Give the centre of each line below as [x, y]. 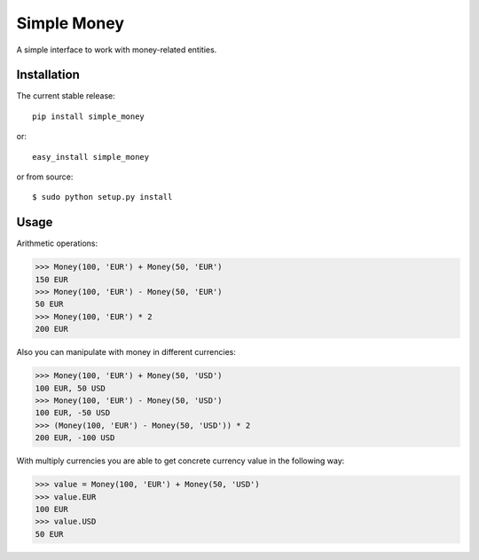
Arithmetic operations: [57, 243]
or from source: [45, 177]
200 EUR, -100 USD [75, 438]
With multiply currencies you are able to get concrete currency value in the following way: [181, 461]
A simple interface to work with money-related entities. [117, 50]
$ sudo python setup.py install [102, 197]
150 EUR [51, 279]
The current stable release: [66, 96]
